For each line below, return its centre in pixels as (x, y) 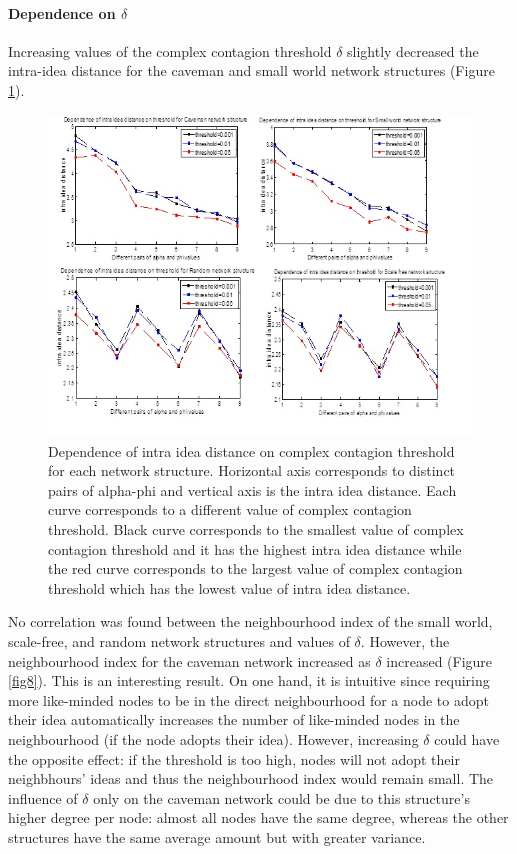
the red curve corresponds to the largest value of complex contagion (255, 568)
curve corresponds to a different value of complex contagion (230, 509)
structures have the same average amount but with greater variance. (217, 836)
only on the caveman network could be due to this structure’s (281, 797)
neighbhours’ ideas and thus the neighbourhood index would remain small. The (251, 778)
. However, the (405, 640)
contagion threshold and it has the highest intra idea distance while (255, 548)
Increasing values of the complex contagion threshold (170, 50)
